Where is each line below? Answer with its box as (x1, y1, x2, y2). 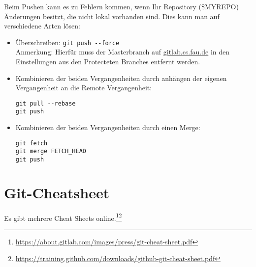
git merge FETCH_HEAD (15, 148, 86, 155)
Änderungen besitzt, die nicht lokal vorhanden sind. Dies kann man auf (4, 11, 220, 21)
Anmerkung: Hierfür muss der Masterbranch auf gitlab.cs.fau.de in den (15, 47, 230, 57)
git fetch (15, 139, 48, 147)
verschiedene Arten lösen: (4, 21, 80, 31)
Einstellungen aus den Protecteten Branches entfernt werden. (15, 56, 200, 67)
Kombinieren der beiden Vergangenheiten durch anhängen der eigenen (15, 73, 227, 83)
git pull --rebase (15, 100, 76, 107)
